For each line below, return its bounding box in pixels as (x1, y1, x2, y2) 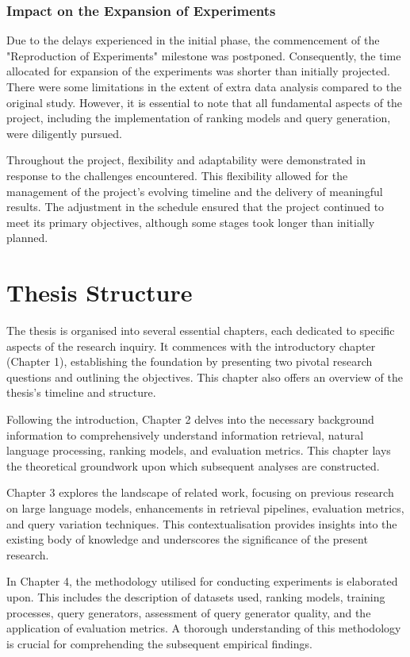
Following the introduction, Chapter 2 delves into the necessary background (6, 411, 374, 428)
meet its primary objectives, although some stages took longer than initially (6, 213, 375, 230)
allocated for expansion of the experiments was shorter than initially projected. (6, 63, 390, 79)
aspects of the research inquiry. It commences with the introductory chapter (6, 337, 376, 354)
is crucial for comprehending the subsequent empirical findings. (6, 635, 312, 651)
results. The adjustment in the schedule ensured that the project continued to (6, 198, 385, 215)
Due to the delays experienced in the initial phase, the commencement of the (6, 32, 380, 48)
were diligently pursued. (6, 125, 123, 141)
